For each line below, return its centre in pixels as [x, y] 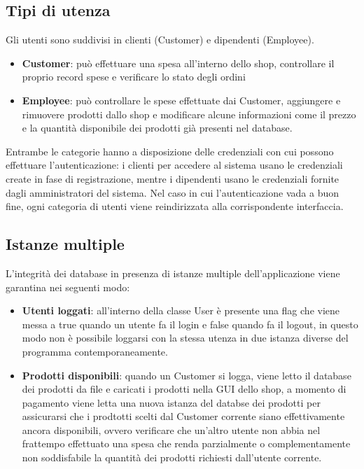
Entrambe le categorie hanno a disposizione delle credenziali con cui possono [170, 151]
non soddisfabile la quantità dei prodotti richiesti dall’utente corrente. [172, 457]
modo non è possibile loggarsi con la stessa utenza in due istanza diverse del [185, 338]
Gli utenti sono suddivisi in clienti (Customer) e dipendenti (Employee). [160, 40]
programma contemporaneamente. [95, 351]
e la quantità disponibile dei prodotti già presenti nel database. [157, 128]
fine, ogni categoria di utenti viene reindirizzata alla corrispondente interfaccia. [175, 206]
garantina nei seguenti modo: [68, 287]
